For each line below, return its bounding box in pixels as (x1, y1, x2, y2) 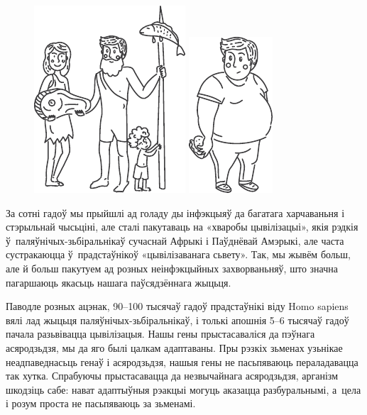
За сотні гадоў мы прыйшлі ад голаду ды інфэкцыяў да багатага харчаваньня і (6, 205, 345, 220)
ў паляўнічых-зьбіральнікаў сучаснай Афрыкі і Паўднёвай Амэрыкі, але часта (6, 233, 344, 248)
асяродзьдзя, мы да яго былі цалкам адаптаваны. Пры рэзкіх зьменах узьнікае (6, 340, 343, 355)
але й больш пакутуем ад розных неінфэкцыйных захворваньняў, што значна (6, 260, 338, 275)
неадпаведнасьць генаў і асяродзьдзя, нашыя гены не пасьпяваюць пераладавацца (6, 354, 358, 369)
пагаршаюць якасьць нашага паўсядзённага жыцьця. (6, 275, 231, 289)
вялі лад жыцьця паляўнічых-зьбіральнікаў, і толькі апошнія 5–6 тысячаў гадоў (6, 312, 349, 327)
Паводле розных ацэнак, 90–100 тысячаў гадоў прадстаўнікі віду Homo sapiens (6, 299, 349, 314)
